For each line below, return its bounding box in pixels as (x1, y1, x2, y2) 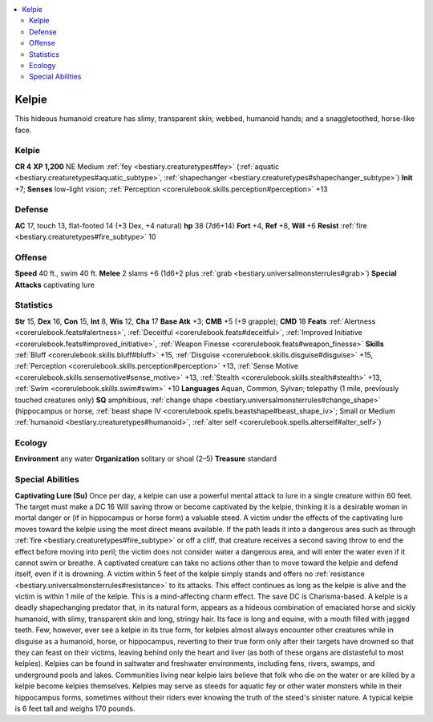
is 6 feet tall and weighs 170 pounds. (14, 704, 136, 713)
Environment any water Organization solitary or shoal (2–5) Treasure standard (14, 454, 277, 464)
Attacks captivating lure (14, 280, 95, 289)
